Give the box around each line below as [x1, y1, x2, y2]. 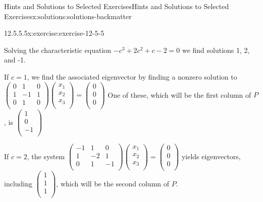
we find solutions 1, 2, [182, 44, 250, 55]
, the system [27, 151, 65, 161]
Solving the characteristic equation [4, 44, 112, 55]
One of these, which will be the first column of [108, 89, 251, 100]
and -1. [4, 54, 26, 65]
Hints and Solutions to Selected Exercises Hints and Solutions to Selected [4, 1, 229, 11]
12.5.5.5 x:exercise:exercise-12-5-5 [4, 28, 104, 38]
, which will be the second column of [56, 178, 170, 188]
